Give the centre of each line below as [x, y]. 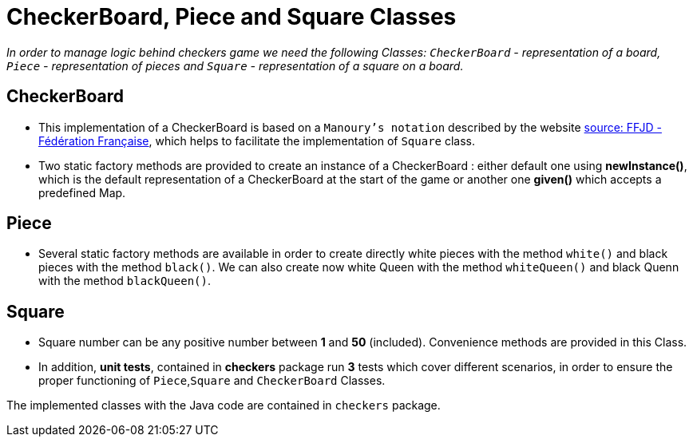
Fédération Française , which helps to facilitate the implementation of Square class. [257, 140]
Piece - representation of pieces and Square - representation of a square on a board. [235, 65]
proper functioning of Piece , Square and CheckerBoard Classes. [212, 381]
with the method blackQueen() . [125, 281]
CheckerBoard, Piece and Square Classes [232, 17]
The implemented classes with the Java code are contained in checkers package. [224, 405]
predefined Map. [82, 192]
